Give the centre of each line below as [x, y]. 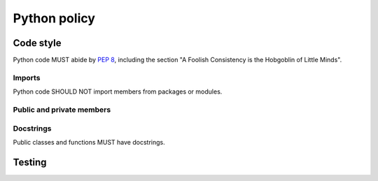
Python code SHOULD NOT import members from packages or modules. [118, 92]
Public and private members [62, 110]
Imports [27, 78]
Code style [37, 43]
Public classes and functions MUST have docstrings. [89, 142]
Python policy [54, 18]
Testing [30, 162]
